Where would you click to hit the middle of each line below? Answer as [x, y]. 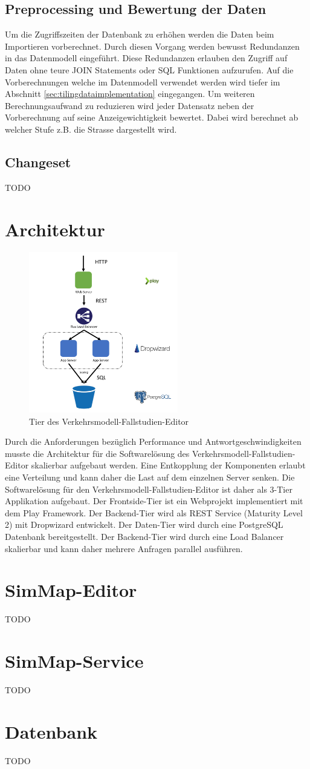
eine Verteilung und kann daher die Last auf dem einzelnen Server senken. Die [150, 477]
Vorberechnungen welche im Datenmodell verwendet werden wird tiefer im [143, 82]
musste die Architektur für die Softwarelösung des [97, 453]
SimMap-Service [74, 661]
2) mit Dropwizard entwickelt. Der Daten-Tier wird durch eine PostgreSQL [144, 524]
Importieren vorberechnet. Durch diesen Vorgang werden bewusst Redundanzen [152, 46]
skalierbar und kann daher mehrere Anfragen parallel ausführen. [124, 548]
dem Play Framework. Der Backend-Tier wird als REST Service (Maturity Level [154, 512]
